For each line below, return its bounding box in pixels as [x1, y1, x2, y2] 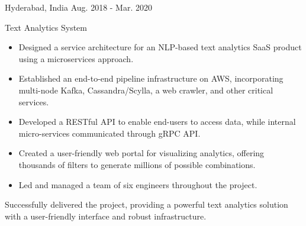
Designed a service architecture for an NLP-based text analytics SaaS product [18, 41, 302, 53]
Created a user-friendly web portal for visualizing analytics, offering [18, 147, 265, 159]
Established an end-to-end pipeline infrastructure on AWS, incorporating [18, 72, 284, 85]
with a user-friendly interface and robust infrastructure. [5, 209, 207, 222]
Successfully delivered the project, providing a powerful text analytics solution [5, 198, 288, 211]
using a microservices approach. [18, 52, 134, 64]
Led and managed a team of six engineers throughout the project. [18, 178, 257, 191]
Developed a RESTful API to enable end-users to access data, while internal [18, 115, 296, 128]
